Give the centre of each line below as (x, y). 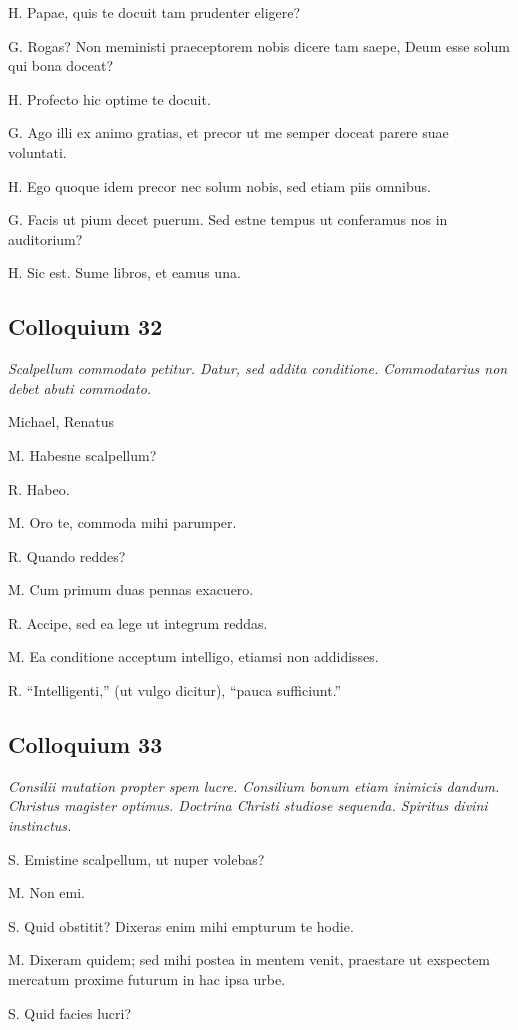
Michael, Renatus (61, 421)
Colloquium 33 (85, 744)
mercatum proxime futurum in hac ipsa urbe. (147, 979)
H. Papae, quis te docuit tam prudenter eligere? (154, 12)
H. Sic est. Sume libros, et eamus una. (124, 272)
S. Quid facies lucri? (70, 1012)
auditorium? (45, 238)
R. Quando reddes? (67, 555)
